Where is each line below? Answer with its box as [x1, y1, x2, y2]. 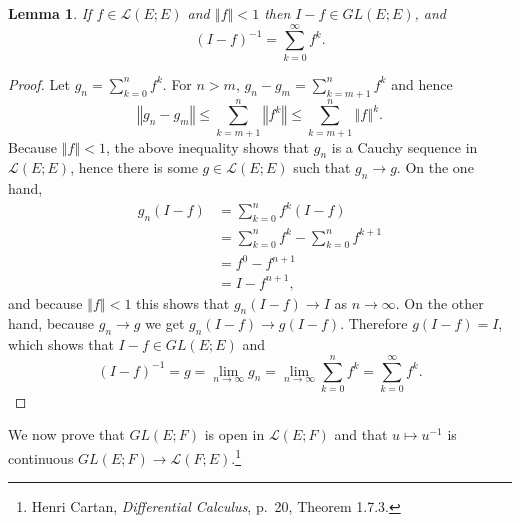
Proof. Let [8, 73, 70, 94]
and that [334, 424, 388, 445]
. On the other [395, 292, 484, 313]
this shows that [136, 292, 230, 313]
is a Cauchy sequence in [331, 136, 478, 157]
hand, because [8, 313, 95, 334]
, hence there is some [70, 157, 198, 178]
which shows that [8, 334, 114, 355]
